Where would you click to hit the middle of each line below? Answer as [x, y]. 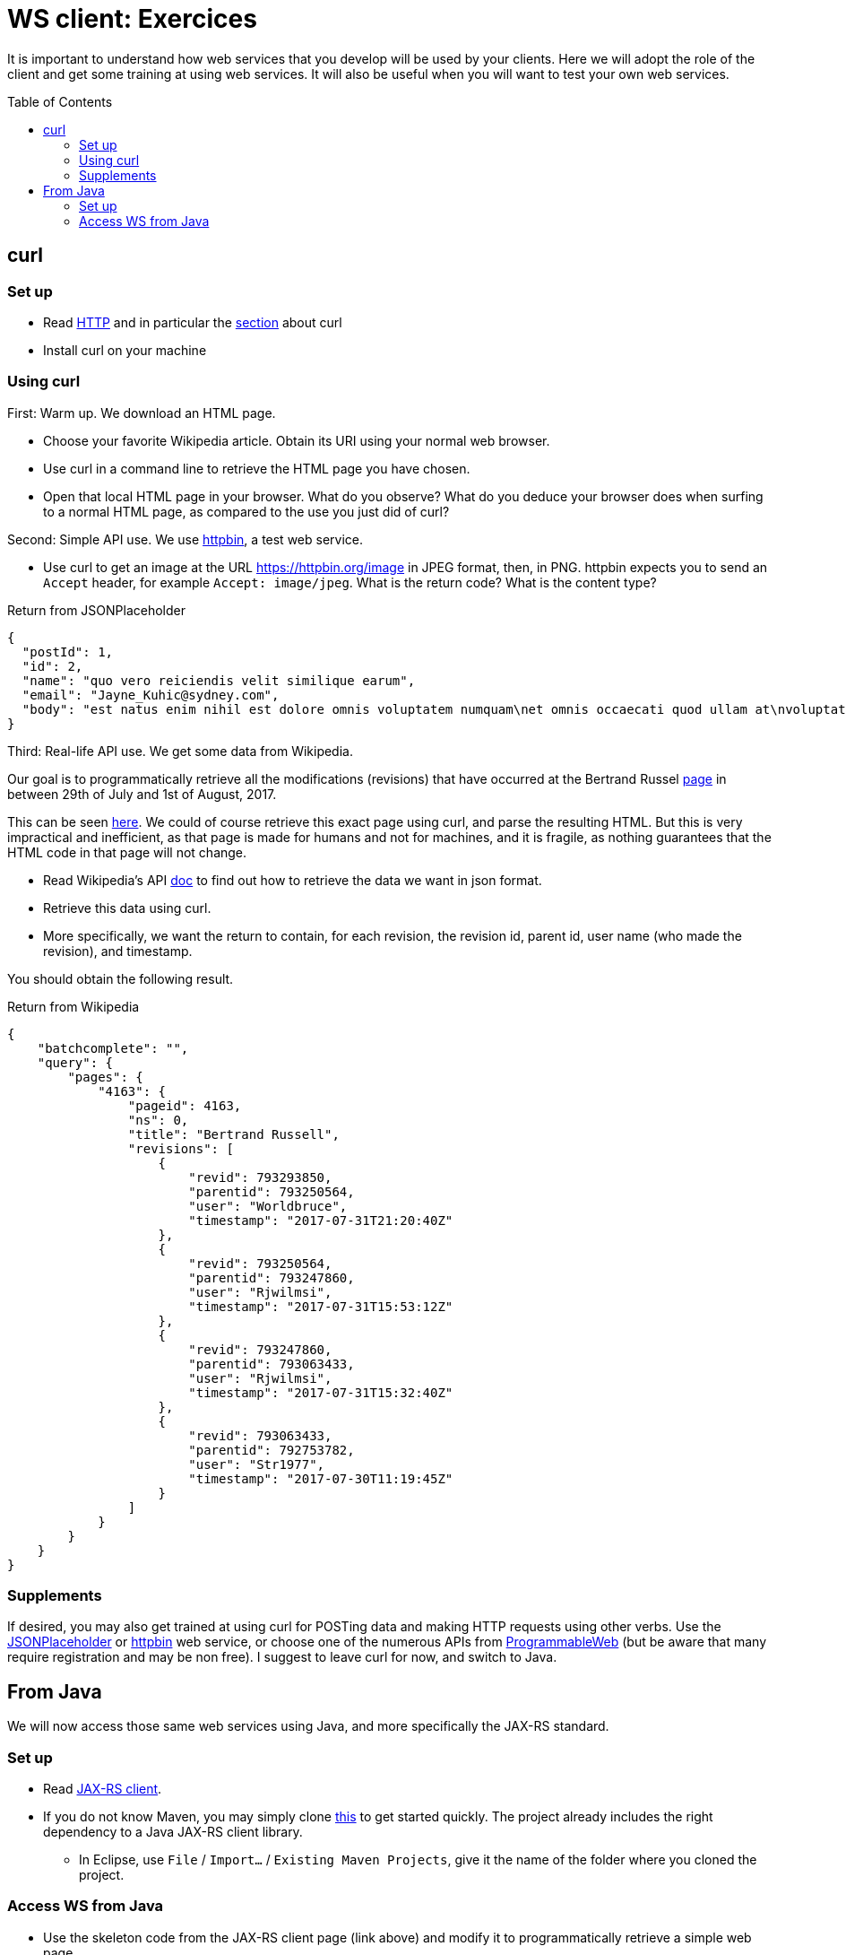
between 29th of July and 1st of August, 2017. [142, 794]
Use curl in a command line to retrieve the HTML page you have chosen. [257, 468]
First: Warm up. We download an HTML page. [142, 413]
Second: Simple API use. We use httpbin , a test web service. [186, 539]
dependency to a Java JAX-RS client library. [173, 1832]
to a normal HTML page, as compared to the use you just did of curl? [246, 511]
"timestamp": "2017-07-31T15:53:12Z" [321, 1306]
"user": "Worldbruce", [268, 1206]
